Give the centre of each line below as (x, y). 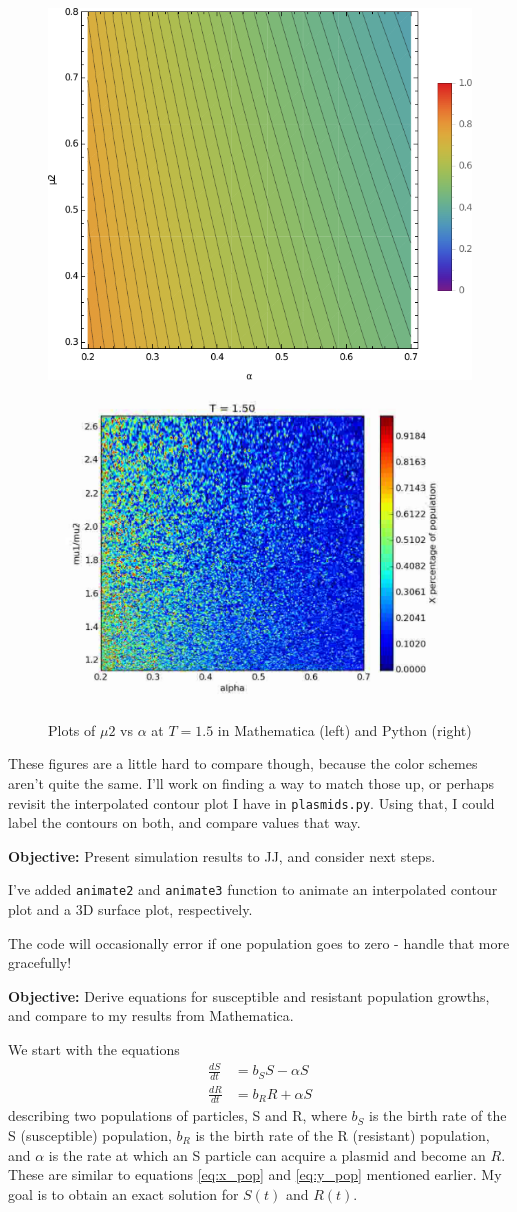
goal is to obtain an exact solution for (123, 1193)
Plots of (72, 729)
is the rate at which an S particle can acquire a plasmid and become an (267, 1154)
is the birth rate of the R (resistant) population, (342, 1134)
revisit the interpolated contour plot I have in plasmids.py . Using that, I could (251, 802)
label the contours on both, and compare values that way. (184, 822)
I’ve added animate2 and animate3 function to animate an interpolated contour (253, 889)
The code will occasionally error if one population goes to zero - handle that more (259, 942)
